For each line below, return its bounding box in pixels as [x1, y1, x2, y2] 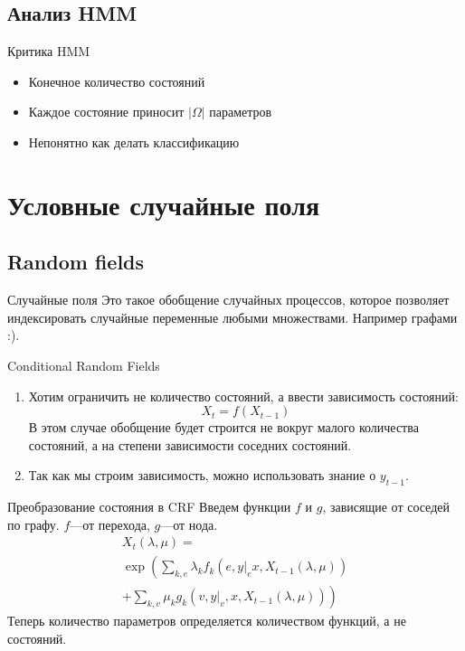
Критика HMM [7, 42, 90, 61]
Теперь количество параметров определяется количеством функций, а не [7, 611, 406, 630]
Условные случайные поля [7, 185, 320, 222]
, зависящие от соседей [322, 497, 450, 516]
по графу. [7, 514, 60, 533]
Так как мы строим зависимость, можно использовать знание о [28, 466, 376, 485]
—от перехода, [70, 514, 150, 533]
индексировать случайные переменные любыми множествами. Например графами [7, 307, 458, 326]
